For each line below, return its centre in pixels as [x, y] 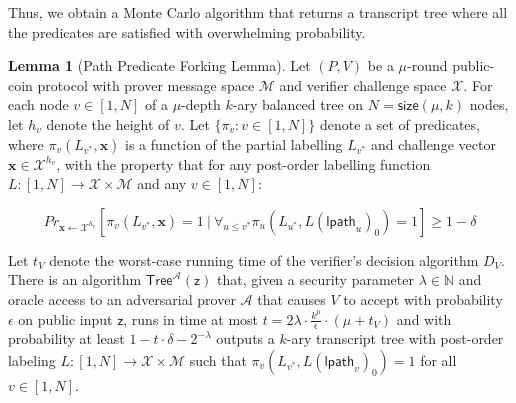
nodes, [489, 104]
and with [424, 318]
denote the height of [108, 123]
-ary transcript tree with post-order [395, 338]
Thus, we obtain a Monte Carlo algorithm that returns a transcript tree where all [258, 12]
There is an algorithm [75, 279]
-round [427, 65]
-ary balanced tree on [298, 104]
